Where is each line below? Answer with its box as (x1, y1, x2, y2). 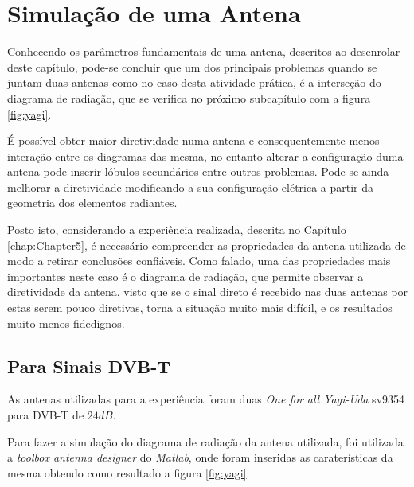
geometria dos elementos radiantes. (7, 194, 178, 211)
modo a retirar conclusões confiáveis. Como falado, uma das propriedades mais (7, 252, 391, 269)
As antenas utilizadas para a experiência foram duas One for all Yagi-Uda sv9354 (7, 391, 405, 407)
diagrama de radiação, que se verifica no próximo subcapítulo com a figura (7, 89, 371, 106)
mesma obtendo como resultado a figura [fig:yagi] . (7, 464, 250, 481)
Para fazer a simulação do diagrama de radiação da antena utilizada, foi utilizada (7, 433, 404, 450)
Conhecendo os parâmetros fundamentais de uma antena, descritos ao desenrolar (7, 43, 400, 60)
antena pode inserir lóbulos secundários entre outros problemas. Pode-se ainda (7, 163, 389, 180)
